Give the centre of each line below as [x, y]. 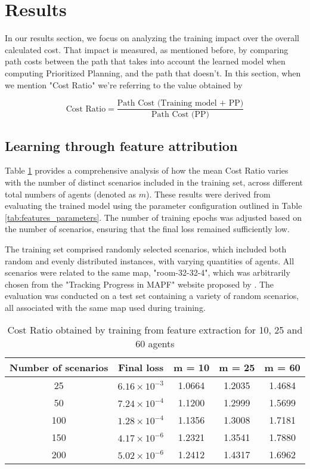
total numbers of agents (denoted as [70, 194]
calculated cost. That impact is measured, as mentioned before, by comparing [147, 49]
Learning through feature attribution [121, 145]
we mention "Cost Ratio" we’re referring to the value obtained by [124, 84]
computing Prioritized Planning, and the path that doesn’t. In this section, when [153, 72]
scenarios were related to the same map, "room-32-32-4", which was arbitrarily [148, 272]
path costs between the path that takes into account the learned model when [145, 61]
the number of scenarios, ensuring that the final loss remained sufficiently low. [147, 229]
